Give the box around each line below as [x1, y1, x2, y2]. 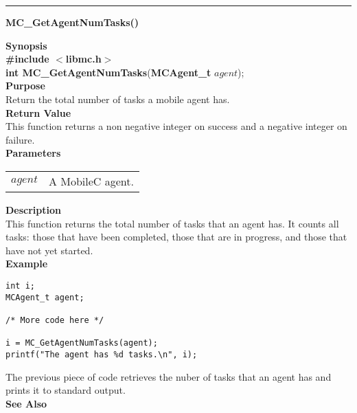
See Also [5, 396, 47, 410]
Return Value [5, 105, 71, 120]
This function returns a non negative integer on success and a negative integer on [5, 119, 347, 133]
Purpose [5, 78, 45, 93]
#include [5, 52, 49, 66]
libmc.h [65, 52, 102, 66]
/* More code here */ [5, 315, 104, 325]
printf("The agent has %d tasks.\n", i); [5, 349, 198, 359]
